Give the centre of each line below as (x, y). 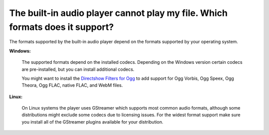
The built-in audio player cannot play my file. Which (118, 13)
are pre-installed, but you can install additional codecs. (78, 69)
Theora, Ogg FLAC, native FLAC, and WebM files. (72, 85)
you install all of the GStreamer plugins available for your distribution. (93, 122)
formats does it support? (62, 27)
